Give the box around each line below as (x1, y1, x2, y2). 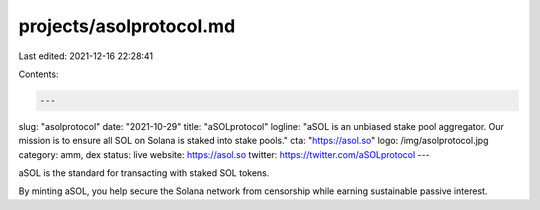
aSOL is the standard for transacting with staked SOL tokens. (18, 167, 270, 179)
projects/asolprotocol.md (18, 15, 236, 37)
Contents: (18, 68, 59, 80)
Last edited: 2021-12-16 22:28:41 (18, 50, 154, 62)
